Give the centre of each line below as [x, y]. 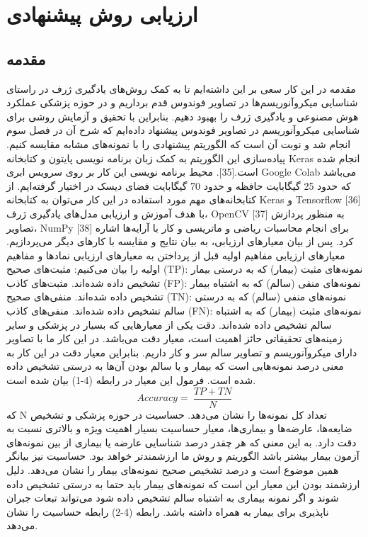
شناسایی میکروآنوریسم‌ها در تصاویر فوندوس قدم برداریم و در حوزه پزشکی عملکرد [182, 102]
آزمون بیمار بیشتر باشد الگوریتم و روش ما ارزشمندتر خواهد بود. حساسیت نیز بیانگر [183, 456]
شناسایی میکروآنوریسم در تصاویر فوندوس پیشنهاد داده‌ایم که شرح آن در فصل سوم [183, 130]
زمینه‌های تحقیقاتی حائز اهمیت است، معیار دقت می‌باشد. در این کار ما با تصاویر [174, 338]
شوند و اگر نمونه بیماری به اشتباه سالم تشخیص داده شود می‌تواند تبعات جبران [173, 498]
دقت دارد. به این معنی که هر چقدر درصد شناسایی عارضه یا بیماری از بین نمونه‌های [182, 442]
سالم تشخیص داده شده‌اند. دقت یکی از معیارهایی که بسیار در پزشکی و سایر [169, 324]
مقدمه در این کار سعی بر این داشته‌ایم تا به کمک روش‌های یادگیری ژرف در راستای [181, 88]
